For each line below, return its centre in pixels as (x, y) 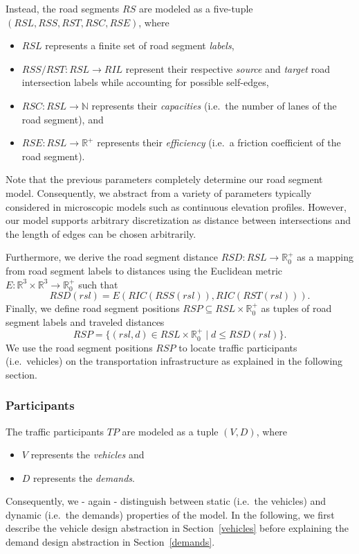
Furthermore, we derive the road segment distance (112, 257)
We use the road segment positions (79, 347)
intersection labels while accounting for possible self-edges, (145, 82)
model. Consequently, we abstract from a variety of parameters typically (159, 192)
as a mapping (325, 257)
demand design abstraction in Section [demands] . (110, 542)
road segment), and (63, 119)
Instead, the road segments (63, 8)
